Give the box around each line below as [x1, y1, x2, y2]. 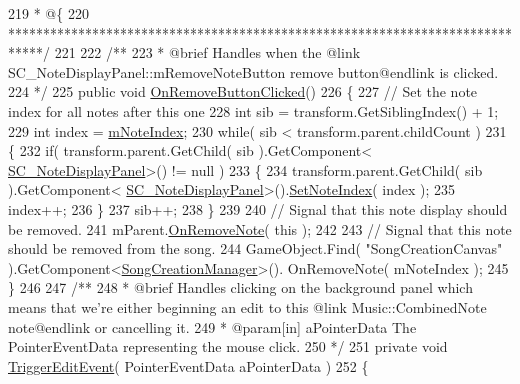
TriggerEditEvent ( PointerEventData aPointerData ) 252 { [8, 355, 369, 376]
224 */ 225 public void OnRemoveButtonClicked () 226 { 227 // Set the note [8, 81, 478, 102]
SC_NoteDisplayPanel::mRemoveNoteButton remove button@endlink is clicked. [8, 61, 499, 82]
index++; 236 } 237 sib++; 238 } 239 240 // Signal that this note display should [8, 198, 508, 219]
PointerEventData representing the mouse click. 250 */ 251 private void [8, 336, 448, 357]
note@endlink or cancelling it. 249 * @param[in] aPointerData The [8, 316, 417, 337]
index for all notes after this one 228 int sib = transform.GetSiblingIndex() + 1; [8, 100, 499, 121]
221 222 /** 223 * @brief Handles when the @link [54, 42, 361, 63]
